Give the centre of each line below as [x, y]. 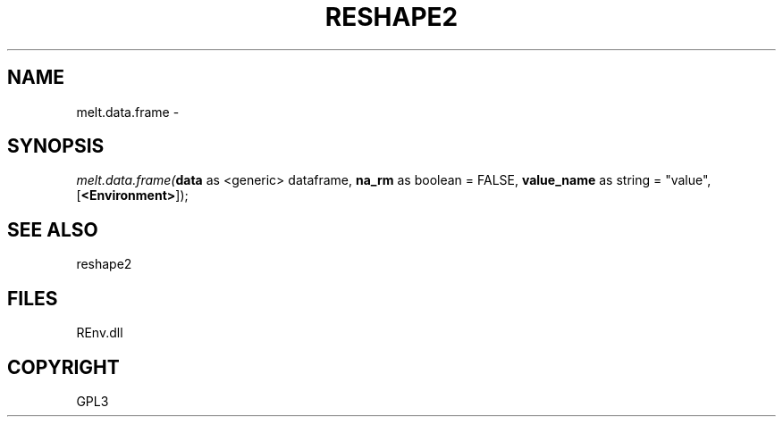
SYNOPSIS [56, 146]
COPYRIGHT [63, 367]
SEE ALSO [53, 229]
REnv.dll [100, 333]
